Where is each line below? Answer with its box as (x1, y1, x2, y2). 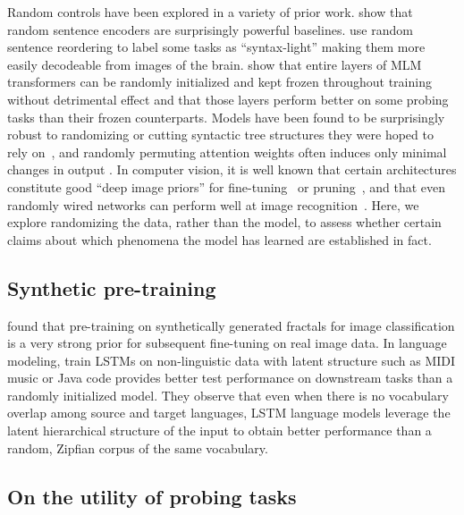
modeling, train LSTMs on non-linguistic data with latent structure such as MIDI (7, 350, 456, 369)
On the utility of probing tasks (7, 482, 297, 510)
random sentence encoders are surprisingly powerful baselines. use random (7, 20, 413, 38)
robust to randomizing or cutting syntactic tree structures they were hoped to (7, 125, 434, 144)
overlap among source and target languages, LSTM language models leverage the (7, 403, 451, 422)
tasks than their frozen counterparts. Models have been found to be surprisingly (7, 107, 445, 126)
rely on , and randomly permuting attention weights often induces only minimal (7, 142, 447, 161)
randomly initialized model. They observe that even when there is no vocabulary (7, 385, 449, 404)
